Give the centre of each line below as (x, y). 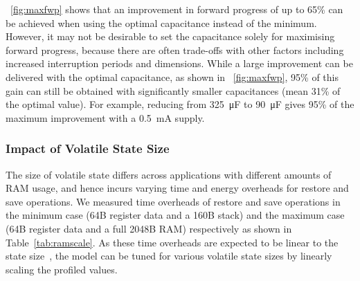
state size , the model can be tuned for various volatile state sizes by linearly (169, 256)
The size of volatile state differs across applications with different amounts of (169, 174)
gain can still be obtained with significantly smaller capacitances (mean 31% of (173, 90)
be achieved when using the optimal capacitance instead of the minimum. (161, 22)
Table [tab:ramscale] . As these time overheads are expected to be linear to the (172, 242)
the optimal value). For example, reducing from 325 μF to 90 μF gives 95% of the (180, 104)
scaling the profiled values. (62, 269)
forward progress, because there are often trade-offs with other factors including (175, 49)
